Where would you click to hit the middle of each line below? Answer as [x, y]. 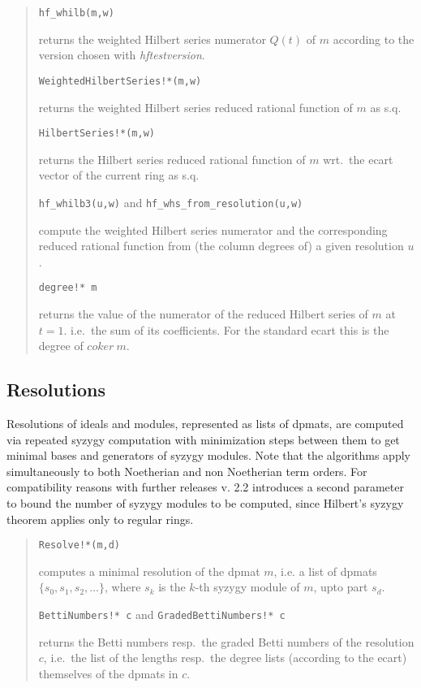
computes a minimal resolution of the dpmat [149, 571]
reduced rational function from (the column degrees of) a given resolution [221, 246]
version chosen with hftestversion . [122, 55]
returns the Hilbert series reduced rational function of [172, 159]
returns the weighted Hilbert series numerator [152, 39]
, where [123, 587]
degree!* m [68, 288]
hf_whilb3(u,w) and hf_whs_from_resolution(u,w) [171, 202]
